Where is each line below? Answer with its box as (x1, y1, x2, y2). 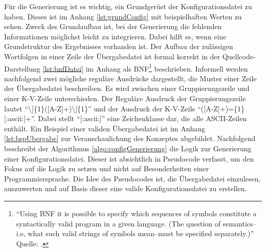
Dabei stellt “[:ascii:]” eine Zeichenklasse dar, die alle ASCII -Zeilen (38, 113, 247, 124)
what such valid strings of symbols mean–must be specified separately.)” (28, 228, 254, 239)
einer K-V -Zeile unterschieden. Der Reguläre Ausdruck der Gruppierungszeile (4, 93, 246, 103)
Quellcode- (222, 51, 256, 61)
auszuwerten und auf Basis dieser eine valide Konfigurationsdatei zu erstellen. (4, 183, 247, 194)
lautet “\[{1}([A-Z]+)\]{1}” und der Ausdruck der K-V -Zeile (4, 103, 195, 113)
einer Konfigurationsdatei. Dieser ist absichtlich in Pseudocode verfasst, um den (4, 153, 254, 164)
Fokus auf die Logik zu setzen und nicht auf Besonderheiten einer (4, 163, 209, 174)
